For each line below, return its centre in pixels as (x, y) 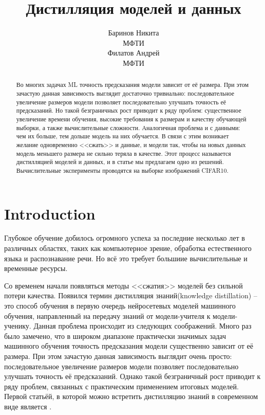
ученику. (18, 326)
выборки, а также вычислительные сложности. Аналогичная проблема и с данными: (128, 127)
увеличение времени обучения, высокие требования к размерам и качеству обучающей (131, 119)
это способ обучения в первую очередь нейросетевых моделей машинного (120, 306)
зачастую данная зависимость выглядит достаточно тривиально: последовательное (125, 93)
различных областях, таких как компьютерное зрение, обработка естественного (128, 248)
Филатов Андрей (134, 53)
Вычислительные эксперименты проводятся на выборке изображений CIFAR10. (122, 170)
